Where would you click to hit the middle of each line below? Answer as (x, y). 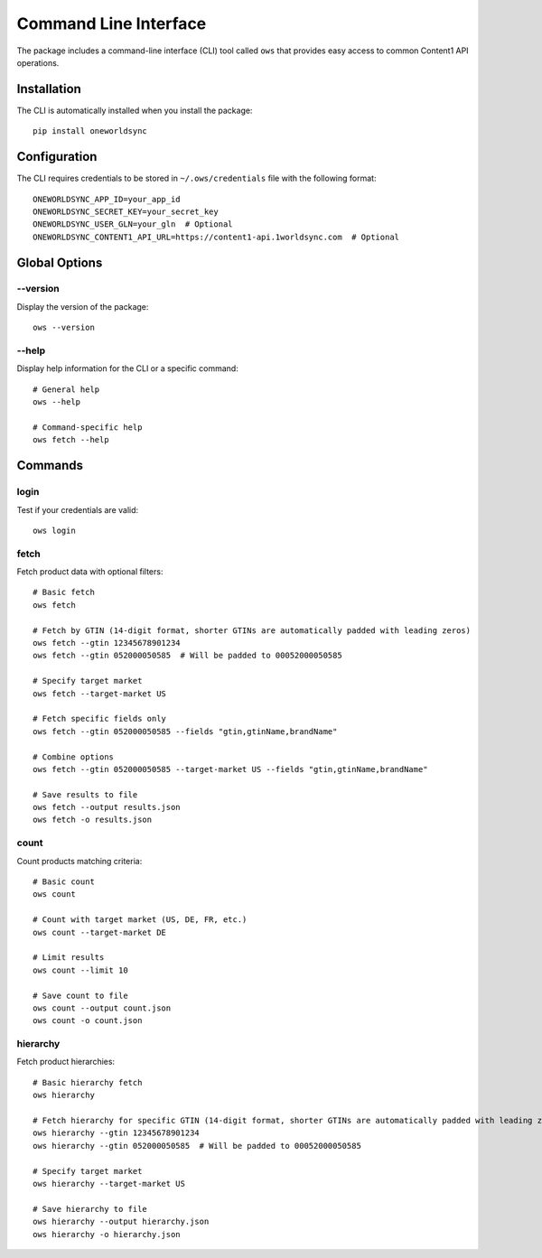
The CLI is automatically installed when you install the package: (135, 110)
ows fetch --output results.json (107, 807)
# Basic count (64, 881)
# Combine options (74, 757)
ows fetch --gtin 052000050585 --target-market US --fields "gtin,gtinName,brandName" (230, 769)
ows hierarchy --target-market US (109, 1183)
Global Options (60, 262)
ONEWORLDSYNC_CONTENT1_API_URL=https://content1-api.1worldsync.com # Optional (216, 237)
